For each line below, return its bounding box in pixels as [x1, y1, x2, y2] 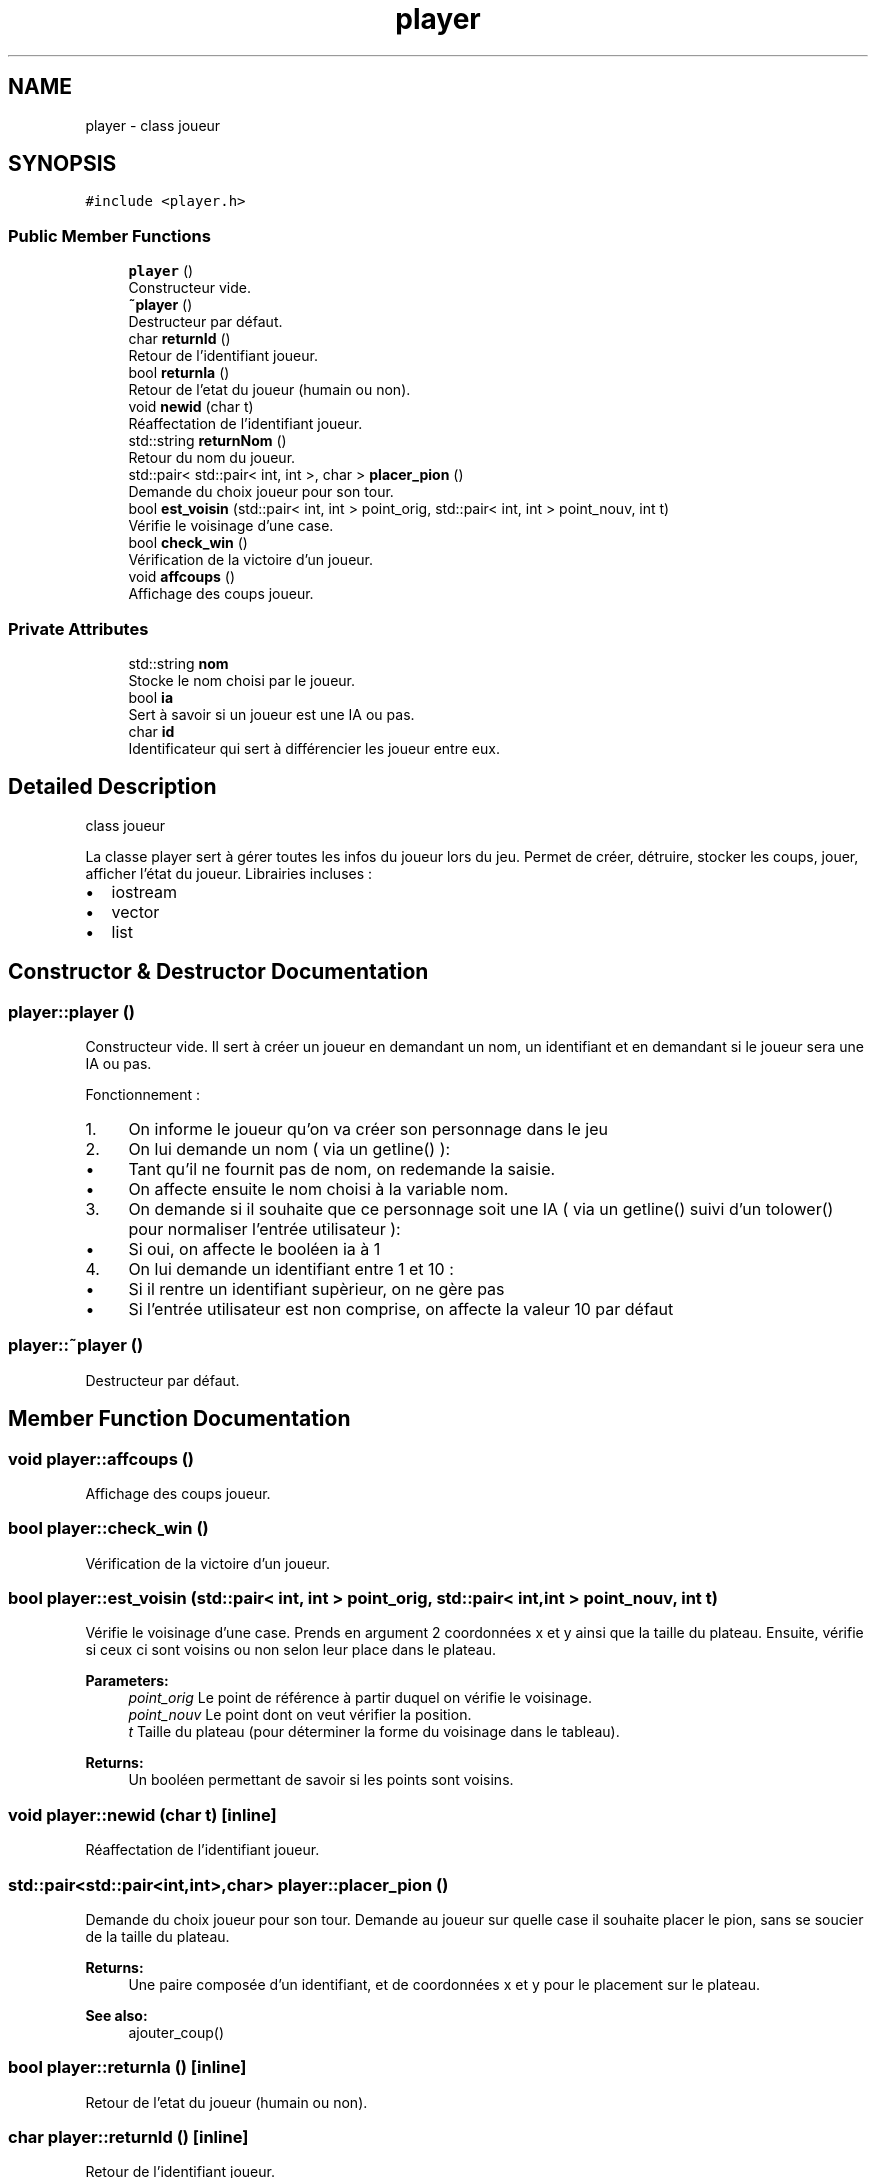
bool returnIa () [128, 364, 230, 382]
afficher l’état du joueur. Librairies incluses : [85, 864, 373, 882]
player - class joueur [85, 116, 221, 134]
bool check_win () [128, 534, 248, 552]
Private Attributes [8, 618, 149, 639]
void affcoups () [128, 568, 236, 586]
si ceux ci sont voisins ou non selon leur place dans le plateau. [85, 1641, 497, 1659]
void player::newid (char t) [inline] [8, 1804, 277, 1825]
